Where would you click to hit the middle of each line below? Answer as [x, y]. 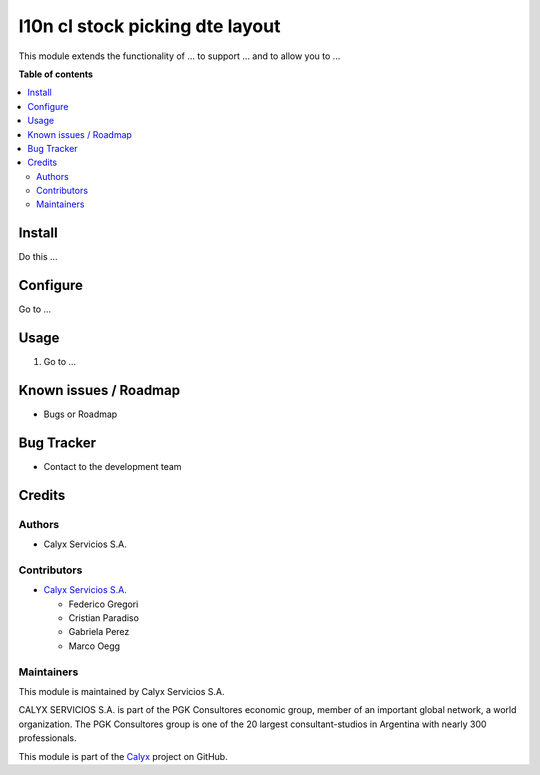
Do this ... [38, 257]
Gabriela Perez [99, 632]
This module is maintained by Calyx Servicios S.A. [121, 691]
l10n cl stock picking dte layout [149, 26]
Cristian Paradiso [104, 618]
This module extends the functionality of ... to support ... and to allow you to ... [179, 56]
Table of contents [56, 74]
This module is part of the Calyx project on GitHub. [123, 756]
